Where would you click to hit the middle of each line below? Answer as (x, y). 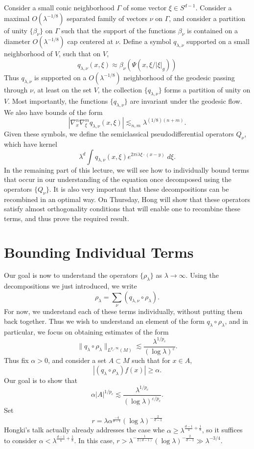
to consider (21, 440)
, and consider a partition (207, 18)
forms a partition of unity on (207, 89)
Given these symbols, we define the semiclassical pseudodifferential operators (119, 134)
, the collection (120, 89)
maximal (17, 18)
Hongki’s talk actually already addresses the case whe (84, 430)
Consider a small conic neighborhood (59, 7)
